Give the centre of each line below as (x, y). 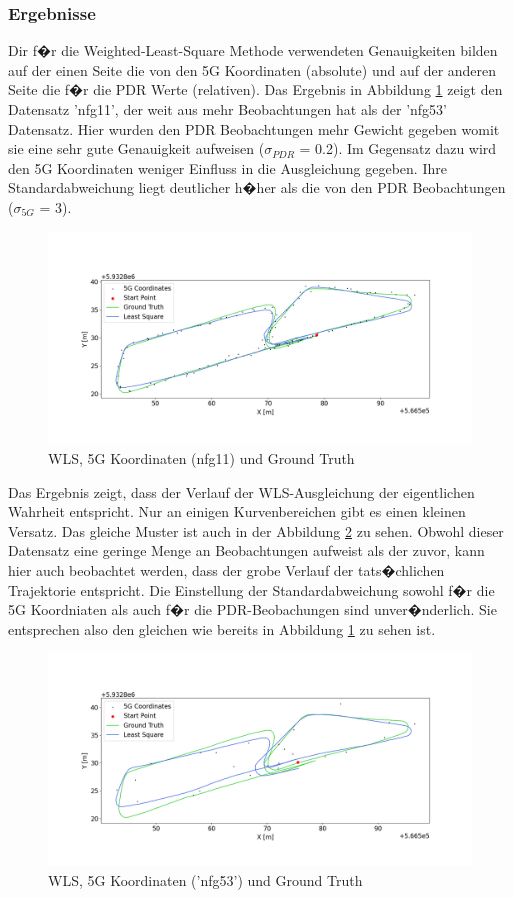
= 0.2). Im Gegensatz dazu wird (398, 148)
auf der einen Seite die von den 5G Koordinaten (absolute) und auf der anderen (252, 69)
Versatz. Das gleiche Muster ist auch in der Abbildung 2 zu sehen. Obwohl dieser (256, 530)
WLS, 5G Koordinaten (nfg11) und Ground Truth (201, 457)
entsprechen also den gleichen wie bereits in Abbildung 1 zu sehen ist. (222, 628)
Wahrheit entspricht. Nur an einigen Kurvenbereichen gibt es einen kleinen (237, 511)
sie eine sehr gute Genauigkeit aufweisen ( (136, 148)
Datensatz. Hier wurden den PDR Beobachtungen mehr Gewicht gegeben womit (254, 128)
